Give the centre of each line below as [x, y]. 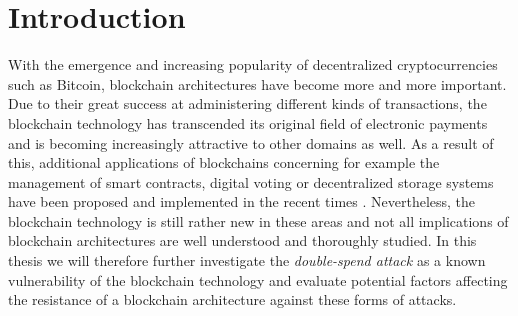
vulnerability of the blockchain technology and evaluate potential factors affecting [258, 279]
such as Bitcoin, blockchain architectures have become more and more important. [257, 83]
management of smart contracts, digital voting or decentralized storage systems [251, 181]
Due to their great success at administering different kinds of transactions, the [247, 103]
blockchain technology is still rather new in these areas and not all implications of [258, 220]
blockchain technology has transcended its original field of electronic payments [248, 122]
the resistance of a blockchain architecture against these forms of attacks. [232, 299]
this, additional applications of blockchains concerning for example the [224, 162]
